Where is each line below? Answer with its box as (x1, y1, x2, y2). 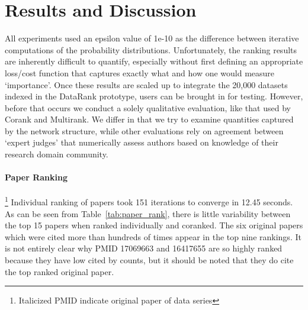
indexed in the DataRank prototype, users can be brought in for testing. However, (5, 90, 303, 102)
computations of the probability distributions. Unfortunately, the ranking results (5, 43, 297, 56)
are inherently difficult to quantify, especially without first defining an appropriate (5, 55, 303, 67)
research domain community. (5, 148, 108, 160)
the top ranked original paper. (5, 265, 114, 277)
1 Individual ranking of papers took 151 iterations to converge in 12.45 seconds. (5, 194, 293, 208)
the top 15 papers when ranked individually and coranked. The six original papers (5, 219, 303, 231)
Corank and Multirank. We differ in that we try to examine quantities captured (5, 113, 294, 125)
